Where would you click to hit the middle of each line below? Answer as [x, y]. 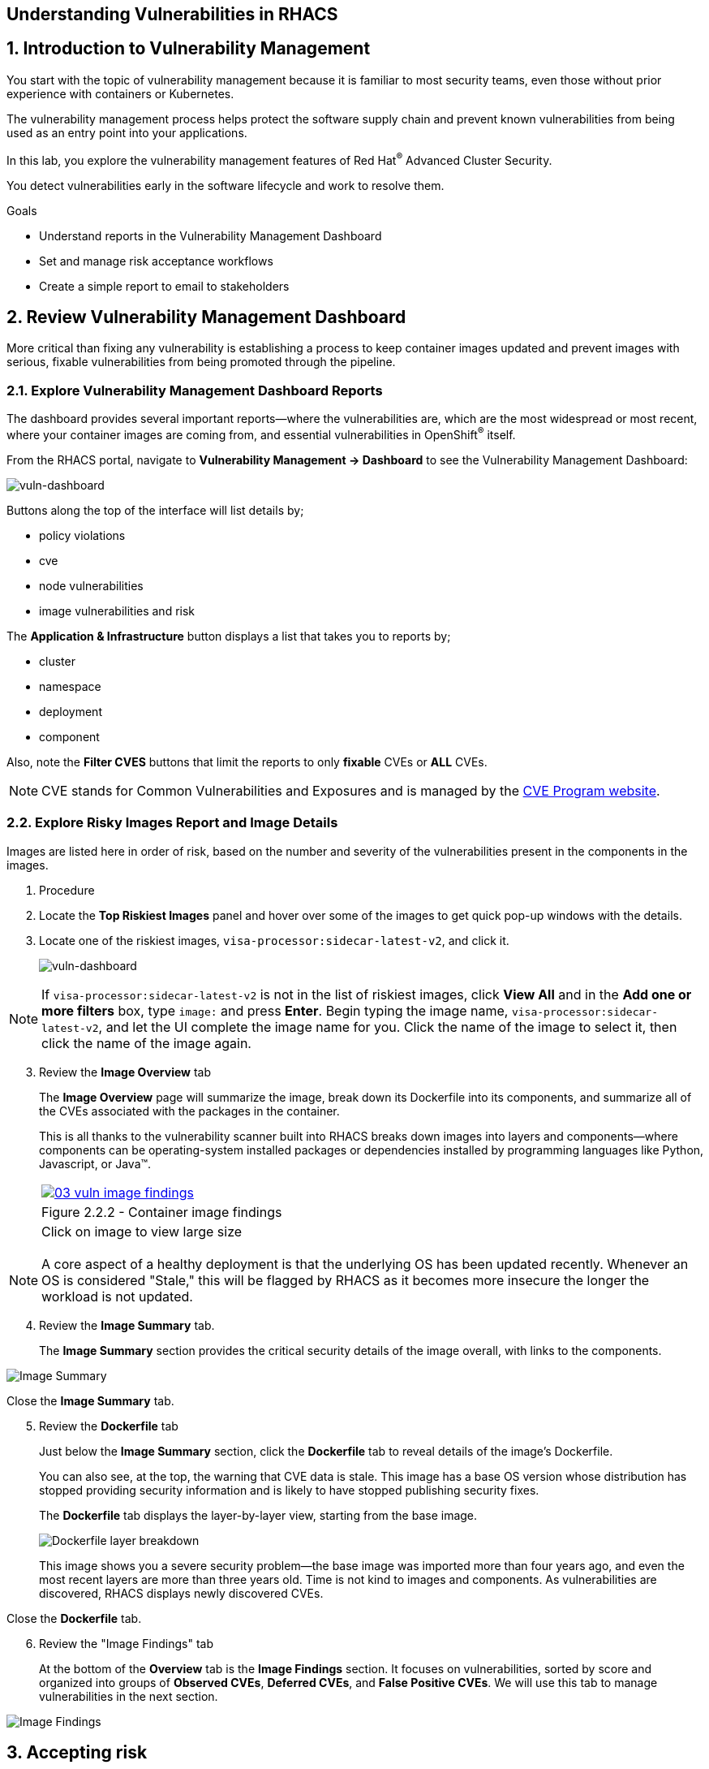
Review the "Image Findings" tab [126, 1643]
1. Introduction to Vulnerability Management [189, 49]
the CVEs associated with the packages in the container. [189, 1111]
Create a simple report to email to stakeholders [164, 286]
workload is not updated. [117, 1296]
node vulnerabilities [91, 585]
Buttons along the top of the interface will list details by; [155, 510]
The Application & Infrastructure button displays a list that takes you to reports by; [229, 636]
